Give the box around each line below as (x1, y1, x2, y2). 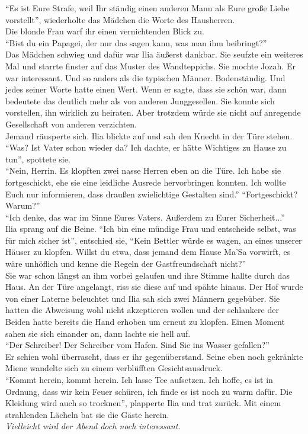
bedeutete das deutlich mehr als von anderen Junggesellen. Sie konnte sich (5, 94, 275, 107)
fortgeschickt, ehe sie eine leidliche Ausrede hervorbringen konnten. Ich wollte (5, 175, 286, 188)
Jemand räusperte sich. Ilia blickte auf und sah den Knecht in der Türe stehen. (5, 129, 293, 142)
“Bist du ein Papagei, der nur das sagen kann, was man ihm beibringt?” (5, 36, 267, 49)
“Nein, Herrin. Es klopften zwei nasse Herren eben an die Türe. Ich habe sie (5, 164, 281, 177)
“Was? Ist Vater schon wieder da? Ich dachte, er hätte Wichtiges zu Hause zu (5, 141, 287, 154)
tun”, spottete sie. (5, 152, 70, 165)
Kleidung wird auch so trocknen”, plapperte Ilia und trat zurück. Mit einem (5, 397, 281, 409)
